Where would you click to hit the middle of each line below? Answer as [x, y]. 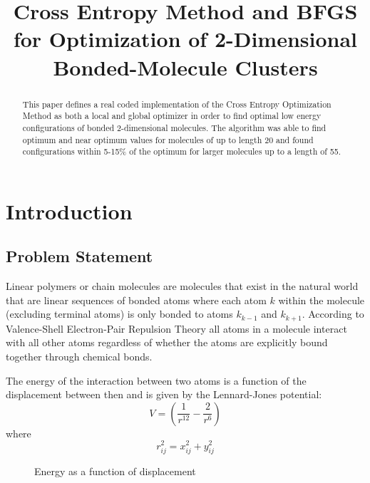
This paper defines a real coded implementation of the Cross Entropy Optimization [177, 104]
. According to [333, 314]
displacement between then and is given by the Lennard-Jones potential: [164, 394]
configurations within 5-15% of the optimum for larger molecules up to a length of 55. [181, 151]
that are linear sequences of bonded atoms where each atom [136, 300]
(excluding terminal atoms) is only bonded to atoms [119, 314]
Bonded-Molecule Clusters [185, 67]
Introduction [69, 211]
